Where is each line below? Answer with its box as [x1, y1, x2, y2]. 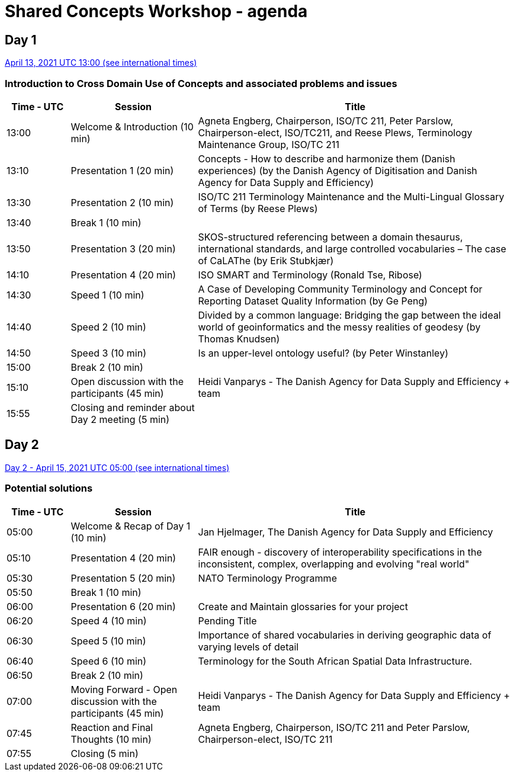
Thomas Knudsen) [198, 332, 280, 345]
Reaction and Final [70, 721, 153, 733]
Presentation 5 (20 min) [70, 572, 176, 584]
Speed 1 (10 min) [70, 288, 144, 301]
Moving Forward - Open [70, 683, 178, 695]
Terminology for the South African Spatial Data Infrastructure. [198, 655, 473, 667]
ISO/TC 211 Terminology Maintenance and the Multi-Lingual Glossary [198, 190, 505, 203]
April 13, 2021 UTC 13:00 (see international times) [5, 57, 197, 68]
